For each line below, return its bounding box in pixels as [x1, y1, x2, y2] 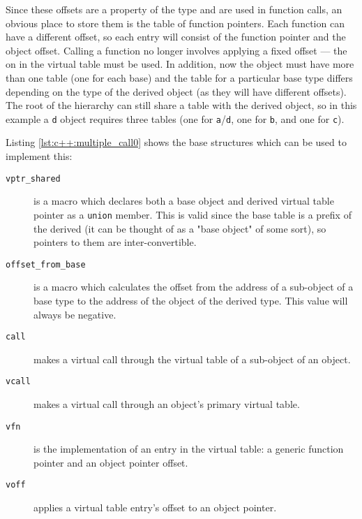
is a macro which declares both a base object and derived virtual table [33, 193, 334, 208]
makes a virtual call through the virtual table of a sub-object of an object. [33, 351, 351, 366]
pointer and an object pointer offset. [33, 455, 188, 469]
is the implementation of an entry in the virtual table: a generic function [33, 441, 344, 456]
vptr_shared [6, 173, 61, 184]
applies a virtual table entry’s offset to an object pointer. [33, 500, 277, 515]
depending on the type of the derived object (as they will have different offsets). [6, 84, 347, 98]
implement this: [6, 149, 73, 163]
